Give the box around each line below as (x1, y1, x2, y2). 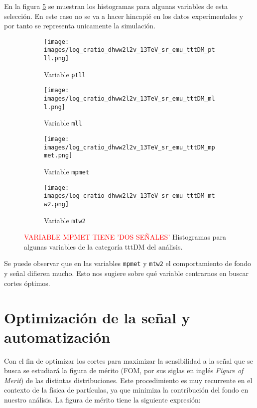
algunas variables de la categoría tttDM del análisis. (24, 241, 183, 252)
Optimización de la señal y (4, 307, 190, 327)
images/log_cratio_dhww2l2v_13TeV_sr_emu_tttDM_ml (44, 95, 215, 103)
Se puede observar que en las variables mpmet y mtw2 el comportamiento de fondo (4, 258, 252, 269)
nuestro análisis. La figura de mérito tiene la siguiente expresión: (4, 395, 201, 405)
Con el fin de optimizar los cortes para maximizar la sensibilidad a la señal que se (4, 355, 253, 366)
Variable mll (44, 118, 82, 128)
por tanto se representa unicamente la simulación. (4, 20, 156, 31)
